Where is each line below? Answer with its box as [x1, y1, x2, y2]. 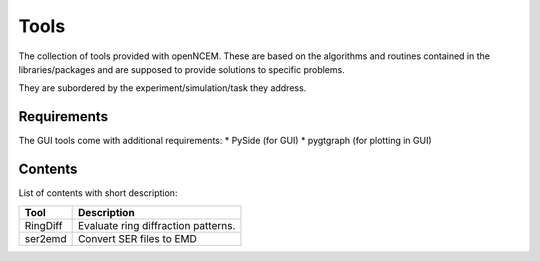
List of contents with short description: [18, 187, 178, 199]
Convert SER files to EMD [77, 231, 197, 245]
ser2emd [24, 231, 67, 245]
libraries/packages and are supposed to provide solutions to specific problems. [18, 63, 345, 75]
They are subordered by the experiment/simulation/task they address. [18, 82, 307, 94]
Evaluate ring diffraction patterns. [77, 218, 236, 232]
